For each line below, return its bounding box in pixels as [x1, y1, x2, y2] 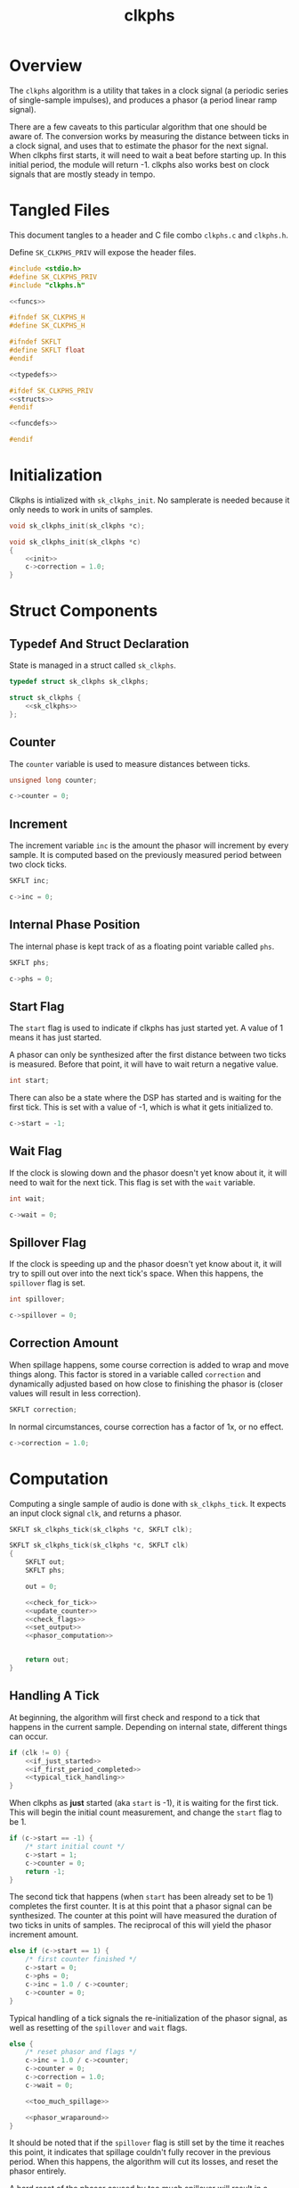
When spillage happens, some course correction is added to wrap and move [9, 1359, 289, 1370]
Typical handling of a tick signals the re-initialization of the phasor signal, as [9, 2012, 287, 2023]
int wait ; [9, 1194, 46, 1203]
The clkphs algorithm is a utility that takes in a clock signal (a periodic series [9, 85, 289, 96]
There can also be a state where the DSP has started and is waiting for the [9, 1093, 282, 1103]
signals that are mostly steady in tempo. [9, 169, 156, 179]
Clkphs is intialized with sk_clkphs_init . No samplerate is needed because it [9, 495, 290, 505]
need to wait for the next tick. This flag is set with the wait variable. [9, 1177, 256, 1187]
